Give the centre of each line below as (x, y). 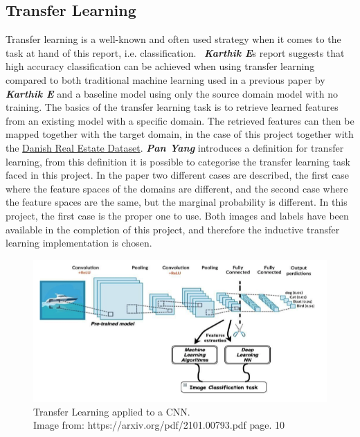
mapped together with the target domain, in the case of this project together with (180, 134)
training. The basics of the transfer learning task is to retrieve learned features (172, 107)
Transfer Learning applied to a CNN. (112, 411)
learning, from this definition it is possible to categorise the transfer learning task (178, 161)
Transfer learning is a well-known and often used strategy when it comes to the (173, 39)
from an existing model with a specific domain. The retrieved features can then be (180, 120)
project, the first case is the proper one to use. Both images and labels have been (177, 215)
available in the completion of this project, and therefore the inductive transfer (173, 229)
